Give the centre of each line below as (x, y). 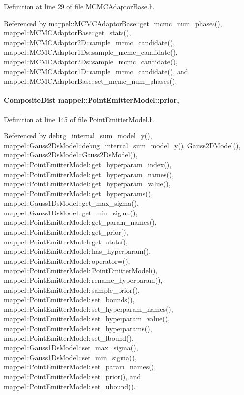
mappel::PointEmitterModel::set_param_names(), (80, 367)
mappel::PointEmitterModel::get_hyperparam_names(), (89, 174)
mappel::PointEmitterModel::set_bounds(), (69, 299)
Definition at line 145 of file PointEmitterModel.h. (80, 119)
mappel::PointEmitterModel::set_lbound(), (69, 338)
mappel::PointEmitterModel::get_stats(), (66, 241)
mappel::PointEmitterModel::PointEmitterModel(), (81, 270)
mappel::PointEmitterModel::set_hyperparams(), (78, 328)
